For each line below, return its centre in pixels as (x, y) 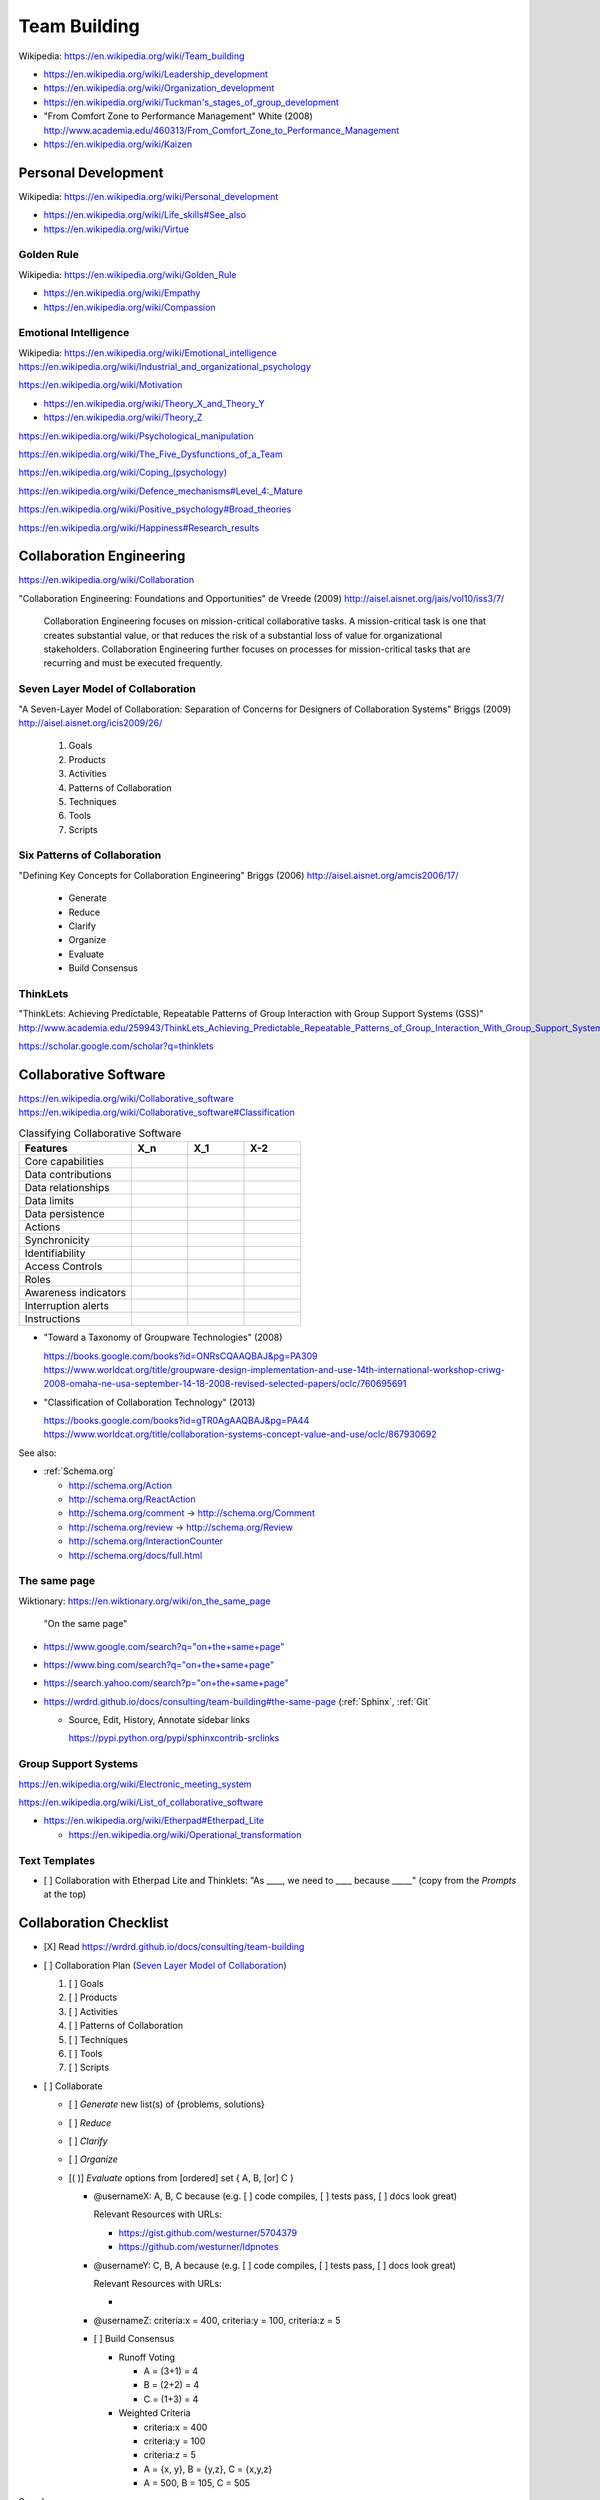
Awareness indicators (75, 1293)
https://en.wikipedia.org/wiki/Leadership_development (156, 74)
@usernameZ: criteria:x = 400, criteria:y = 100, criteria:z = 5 (217, 2320)
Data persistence (64, 1214)
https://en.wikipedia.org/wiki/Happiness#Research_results (139, 527)
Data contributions (68, 1175)
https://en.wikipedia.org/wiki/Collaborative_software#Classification (156, 1112)
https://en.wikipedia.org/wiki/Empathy (122, 293)
